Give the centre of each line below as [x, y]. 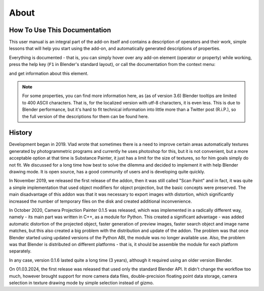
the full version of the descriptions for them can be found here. [86, 116]
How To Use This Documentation [60, 30]
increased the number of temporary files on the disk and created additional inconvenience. [100, 201]
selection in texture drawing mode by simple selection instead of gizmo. [81, 283]
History [21, 133]
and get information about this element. [49, 73]
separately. [20, 251]
